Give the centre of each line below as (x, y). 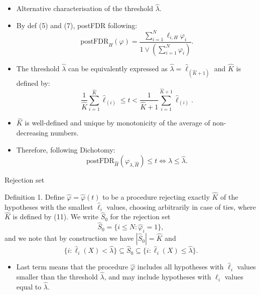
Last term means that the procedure (72, 267)
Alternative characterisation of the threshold (85, 8)
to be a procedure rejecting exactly (156, 197)
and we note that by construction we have (69, 238)
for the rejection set (140, 216)
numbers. (64, 133)
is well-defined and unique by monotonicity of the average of (117, 123)
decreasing (32, 133)
